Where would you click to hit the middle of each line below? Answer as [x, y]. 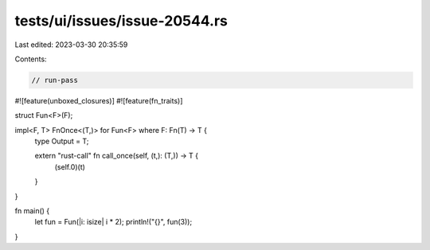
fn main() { [32, 211]
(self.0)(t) [70, 166]
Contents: [31, 59]
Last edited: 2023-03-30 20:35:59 [71, 45]
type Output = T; [62, 141]
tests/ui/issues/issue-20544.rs [121, 21]
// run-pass [55, 80]
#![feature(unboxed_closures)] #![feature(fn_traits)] [99, 100]
